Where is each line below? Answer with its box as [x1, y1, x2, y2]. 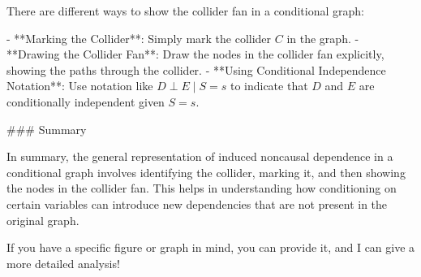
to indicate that [230, 77, 308, 94]
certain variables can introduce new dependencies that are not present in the [6, 195, 388, 212]
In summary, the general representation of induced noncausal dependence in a [6, 148, 393, 165]
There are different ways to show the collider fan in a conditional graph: [6, 2, 364, 19]
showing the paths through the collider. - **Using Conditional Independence [6, 61, 386, 78]
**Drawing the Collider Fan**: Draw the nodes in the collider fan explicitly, [6, 45, 384, 63]
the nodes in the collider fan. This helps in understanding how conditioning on [6, 180, 397, 197]
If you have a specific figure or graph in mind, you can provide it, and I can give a [6, 239, 415, 256]
